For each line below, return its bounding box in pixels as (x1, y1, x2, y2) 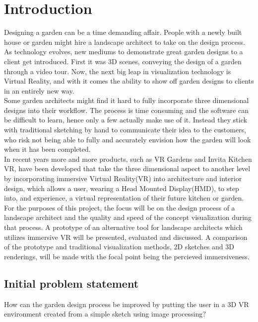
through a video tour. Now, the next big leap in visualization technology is (4, 66, 231, 76)
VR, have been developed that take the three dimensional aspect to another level (4, 163, 251, 174)
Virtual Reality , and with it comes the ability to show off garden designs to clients (4, 76, 254, 86)
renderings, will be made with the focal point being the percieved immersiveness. (4, 251, 250, 261)
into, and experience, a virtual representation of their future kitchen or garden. (4, 193, 244, 203)
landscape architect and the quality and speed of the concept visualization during (4, 212, 252, 222)
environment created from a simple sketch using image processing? (4, 309, 206, 319)
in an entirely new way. (4, 85, 74, 96)
